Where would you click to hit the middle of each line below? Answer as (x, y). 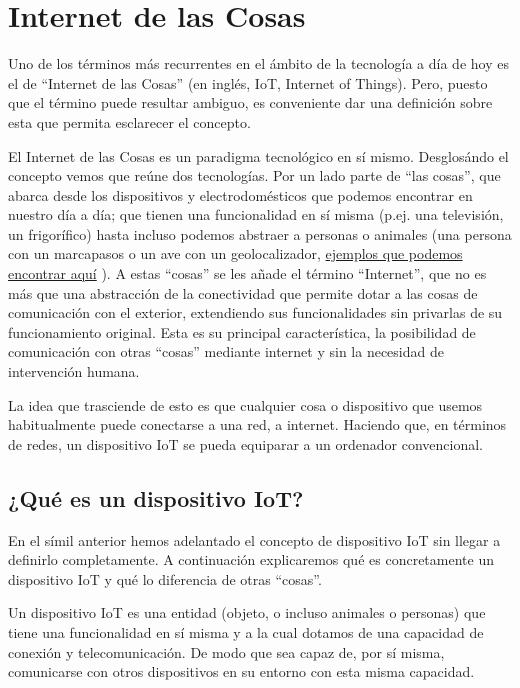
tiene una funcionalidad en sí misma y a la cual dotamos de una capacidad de (246, 631)
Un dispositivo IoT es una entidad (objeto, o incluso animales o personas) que (247, 612)
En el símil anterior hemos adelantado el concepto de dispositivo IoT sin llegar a (254, 539)
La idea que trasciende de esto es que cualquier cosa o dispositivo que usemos (245, 404)
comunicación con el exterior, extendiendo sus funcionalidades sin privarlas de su (255, 312)
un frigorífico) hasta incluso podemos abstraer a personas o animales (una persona (260, 233)
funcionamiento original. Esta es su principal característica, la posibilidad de (242, 331)
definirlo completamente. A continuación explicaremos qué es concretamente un (251, 559)
